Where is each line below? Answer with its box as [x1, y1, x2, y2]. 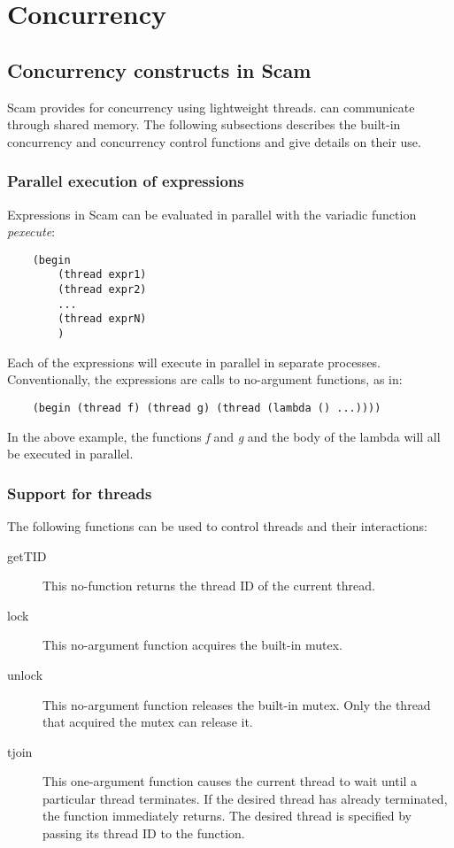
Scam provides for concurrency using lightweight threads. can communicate [7, 97, 415, 116]
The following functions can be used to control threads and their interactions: [7, 516, 427, 535]
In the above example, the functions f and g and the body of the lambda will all [7, 427, 441, 445]
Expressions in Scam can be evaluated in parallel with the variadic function [7, 204, 417, 223]
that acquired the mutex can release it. [42, 713, 253, 731]
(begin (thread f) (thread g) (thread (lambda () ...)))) [32, 401, 381, 414]
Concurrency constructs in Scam [7, 56, 312, 83]
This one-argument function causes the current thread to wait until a [42, 772, 418, 790]
